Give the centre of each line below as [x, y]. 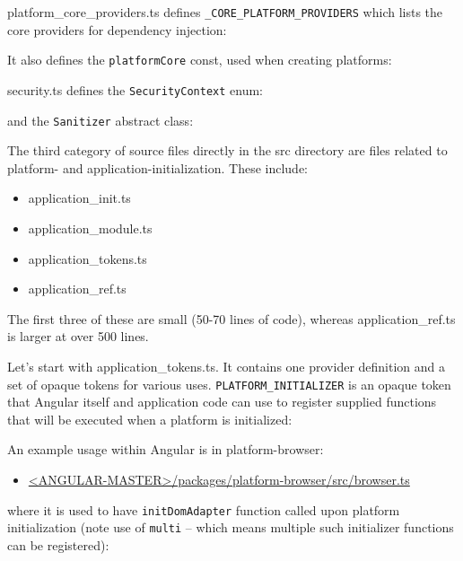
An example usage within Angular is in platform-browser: [166, 449]
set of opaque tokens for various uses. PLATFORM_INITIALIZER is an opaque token [229, 384]
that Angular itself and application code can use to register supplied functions [222, 402]
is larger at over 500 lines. [78, 336]
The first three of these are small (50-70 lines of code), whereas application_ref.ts [231, 318]
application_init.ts [79, 198]
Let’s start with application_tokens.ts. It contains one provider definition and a [227, 366]
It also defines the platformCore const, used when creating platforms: [200, 60]
